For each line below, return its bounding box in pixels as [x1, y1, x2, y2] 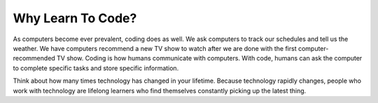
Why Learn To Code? [13, 10, 137, 26]
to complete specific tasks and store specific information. [13, 63, 179, 72]
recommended [13, 54, 55, 63]
